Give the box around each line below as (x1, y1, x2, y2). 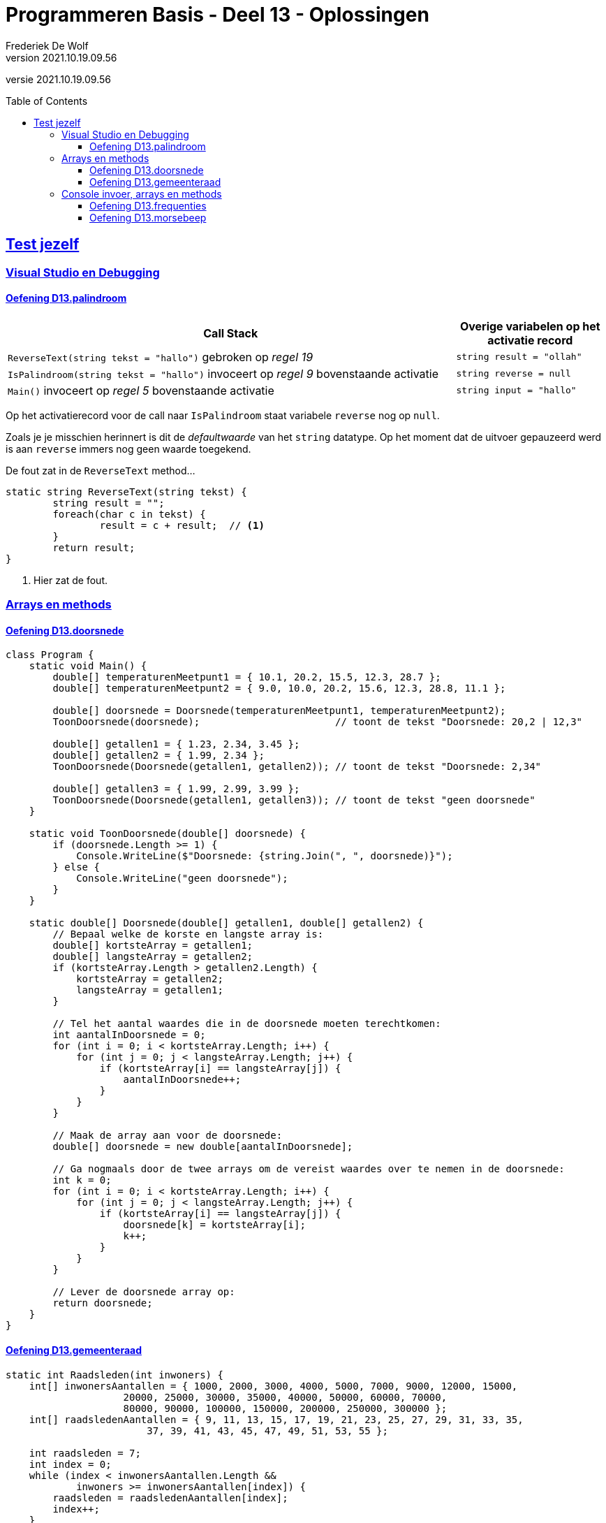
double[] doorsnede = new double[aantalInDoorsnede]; (52, 1141, 353, 1153)
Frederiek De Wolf (6, 39, 89, 52)
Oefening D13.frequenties (89, 199, 207, 212)
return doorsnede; (52, 1297, 153, 1309)
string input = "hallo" (456, 385, 577, 396)
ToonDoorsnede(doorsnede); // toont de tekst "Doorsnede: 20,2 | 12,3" (52, 716, 583, 728)
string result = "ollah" (456, 351, 582, 363)
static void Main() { (29, 660, 147, 672)
